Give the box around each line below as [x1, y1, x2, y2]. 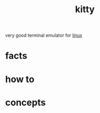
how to [5, 73, 34, 85]
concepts [5, 97, 46, 108]
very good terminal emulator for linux [5, 32, 82, 39]
